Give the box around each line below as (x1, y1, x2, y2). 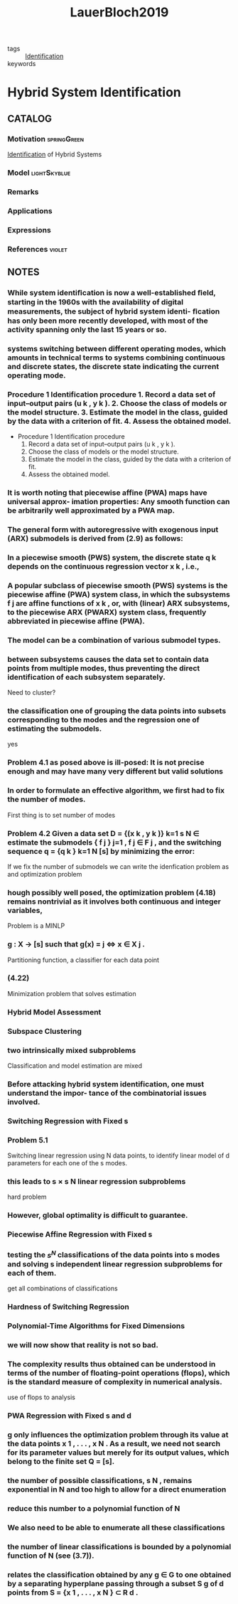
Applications (7, 205, 53, 215)
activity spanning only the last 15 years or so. (7, 324, 167, 334)
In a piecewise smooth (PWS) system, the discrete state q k (7, 552, 217, 562)
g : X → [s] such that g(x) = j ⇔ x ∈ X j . (7, 939, 146, 949)
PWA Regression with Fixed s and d (7, 1411, 131, 1421)
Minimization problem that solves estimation (7, 989, 136, 998)
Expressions (7, 225, 51, 235)
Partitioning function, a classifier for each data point (7, 956, 160, 964)
